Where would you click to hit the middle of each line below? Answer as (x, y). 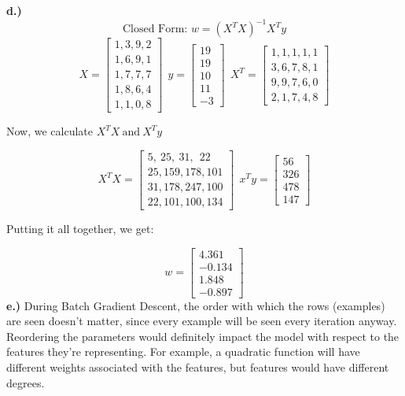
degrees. (26, 382)
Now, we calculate (50, 131)
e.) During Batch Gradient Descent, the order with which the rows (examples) (196, 305)
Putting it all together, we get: (80, 228)
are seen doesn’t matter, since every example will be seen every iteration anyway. (202, 321)
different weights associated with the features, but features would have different (198, 367)
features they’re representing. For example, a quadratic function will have (183, 352)
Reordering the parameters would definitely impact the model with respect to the (203, 336)
